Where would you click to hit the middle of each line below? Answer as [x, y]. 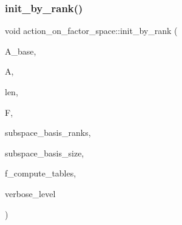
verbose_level [30, 193]
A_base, [21, 51]
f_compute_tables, [41, 173]
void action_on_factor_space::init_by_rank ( [91, 31]
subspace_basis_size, [45, 153]
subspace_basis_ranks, [48, 133]
